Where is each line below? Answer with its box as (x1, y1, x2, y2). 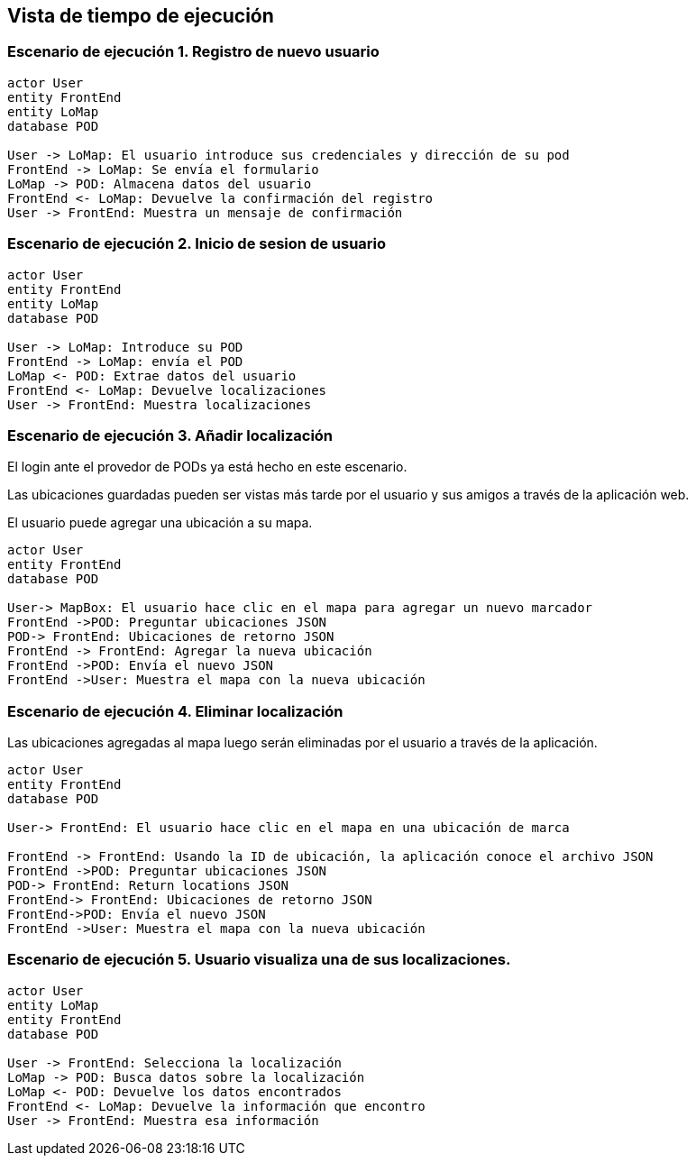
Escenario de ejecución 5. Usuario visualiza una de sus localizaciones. (7, 950, 511, 969)
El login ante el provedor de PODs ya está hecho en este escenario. (7, 459, 408, 475)
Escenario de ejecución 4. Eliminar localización (7, 701, 343, 720)
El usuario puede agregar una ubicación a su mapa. (7, 515, 313, 531)
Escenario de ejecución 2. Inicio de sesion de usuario (7, 234, 387, 253)
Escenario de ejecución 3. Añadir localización (7, 426, 334, 444)
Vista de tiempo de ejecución (7, 5, 274, 27)
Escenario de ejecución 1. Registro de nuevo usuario (7, 42, 380, 61)
